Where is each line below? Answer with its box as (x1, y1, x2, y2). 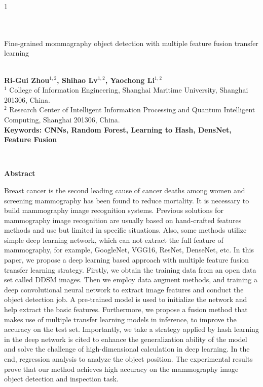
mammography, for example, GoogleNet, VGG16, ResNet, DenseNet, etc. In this (4, 244, 254, 255)
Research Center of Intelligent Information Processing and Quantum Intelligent (9, 104, 255, 115)
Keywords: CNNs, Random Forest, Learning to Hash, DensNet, (4, 124, 232, 135)
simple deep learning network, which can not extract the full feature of (4, 234, 223, 245)
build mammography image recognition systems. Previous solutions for (4, 205, 223, 216)
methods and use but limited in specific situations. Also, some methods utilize (4, 225, 247, 235)
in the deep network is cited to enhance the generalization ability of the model (4, 333, 247, 344)
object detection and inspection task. (4, 373, 119, 384)
